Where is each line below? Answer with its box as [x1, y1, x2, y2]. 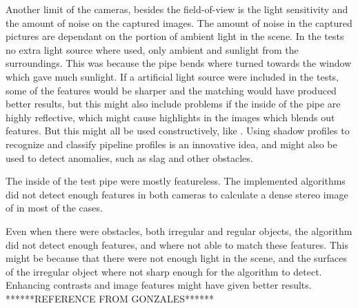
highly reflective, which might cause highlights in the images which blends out [6, 110, 335, 124]
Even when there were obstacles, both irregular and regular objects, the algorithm [6, 223, 352, 238]
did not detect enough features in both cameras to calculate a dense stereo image [6, 187, 348, 201]
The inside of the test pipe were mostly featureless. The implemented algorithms [6, 174, 346, 188]
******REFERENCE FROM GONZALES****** [6, 291, 215, 305]
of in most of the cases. [6, 201, 103, 215]
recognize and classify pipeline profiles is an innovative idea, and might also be [6, 136, 337, 151]
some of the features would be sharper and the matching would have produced [6, 83, 337, 97]
